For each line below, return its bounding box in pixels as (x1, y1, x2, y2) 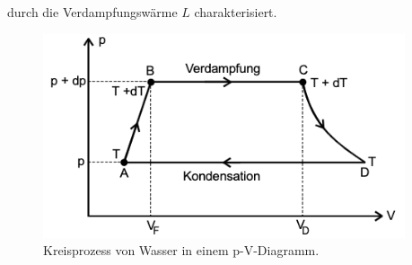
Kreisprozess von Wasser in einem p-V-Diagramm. (43, 241, 320, 260)
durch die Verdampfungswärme (7, 3, 178, 21)
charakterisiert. (194, 3, 277, 21)
